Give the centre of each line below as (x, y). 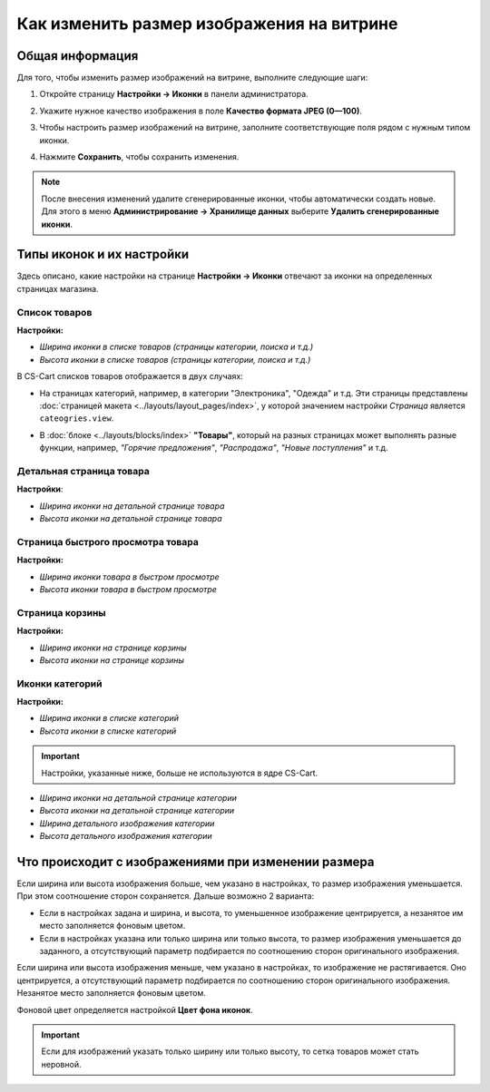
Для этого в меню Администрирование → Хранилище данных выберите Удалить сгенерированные (240, 211)
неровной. (61, 1064)
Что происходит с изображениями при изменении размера (196, 862)
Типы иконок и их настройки (103, 254)
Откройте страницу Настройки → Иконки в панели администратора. (174, 94)
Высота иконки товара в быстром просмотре (128, 589)
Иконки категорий (59, 683)
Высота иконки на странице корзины (112, 660)
